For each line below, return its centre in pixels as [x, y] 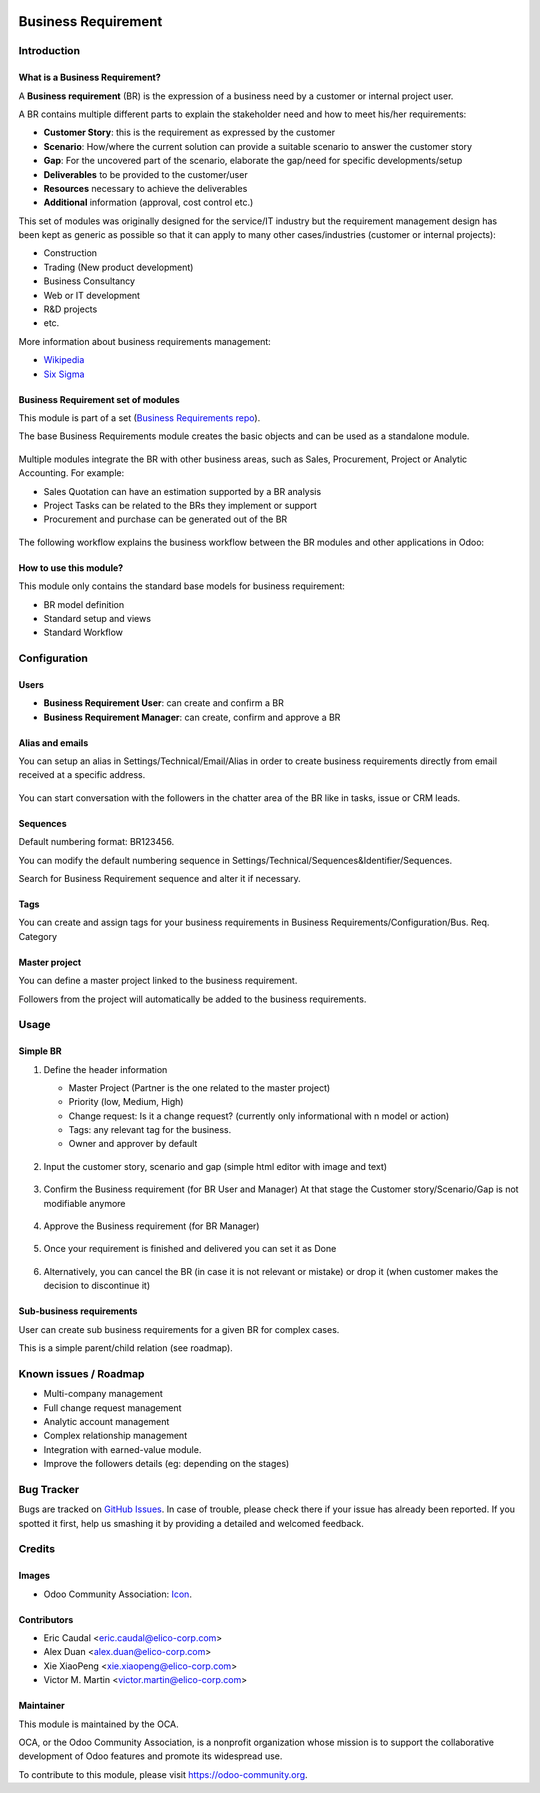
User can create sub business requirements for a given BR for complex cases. [179, 1329]
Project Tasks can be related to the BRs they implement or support [180, 505]
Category [38, 936]
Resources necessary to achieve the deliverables [145, 188]
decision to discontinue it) [96, 1286]
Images [34, 1576]
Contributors [46, 1619]
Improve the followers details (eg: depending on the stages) [166, 1464]
